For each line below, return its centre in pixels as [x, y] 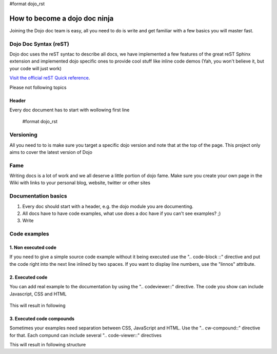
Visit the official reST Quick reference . [50, 78]
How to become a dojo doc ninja [62, 18]
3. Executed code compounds [42, 319]
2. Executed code [28, 277]
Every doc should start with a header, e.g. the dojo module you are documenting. [108, 206]
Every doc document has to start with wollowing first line [70, 110]
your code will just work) [35, 68]
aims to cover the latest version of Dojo [51, 152]
